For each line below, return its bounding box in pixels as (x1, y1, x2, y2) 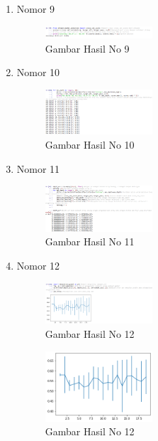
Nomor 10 (16, 65, 60, 80)
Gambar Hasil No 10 (45, 137, 135, 152)
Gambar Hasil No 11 (45, 234, 135, 249)
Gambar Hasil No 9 (45, 41, 130, 55)
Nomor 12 (16, 258, 60, 273)
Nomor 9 (16, 1, 55, 16)
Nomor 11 (16, 161, 60, 176)
